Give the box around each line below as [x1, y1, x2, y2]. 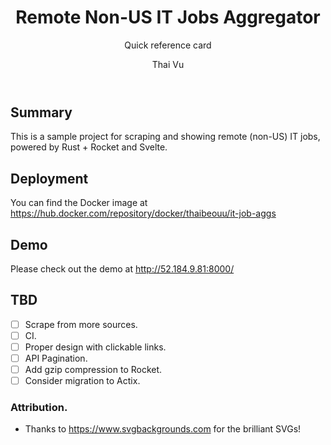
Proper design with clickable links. [24, 341, 167, 353]
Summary [10, 104, 73, 121]
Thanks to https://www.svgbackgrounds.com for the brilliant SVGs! [24, 423, 302, 435]
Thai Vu [151, 58, 185, 70]
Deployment [10, 170, 89, 187]
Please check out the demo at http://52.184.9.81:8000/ [10, 262, 235, 275]
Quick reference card [124, 39, 212, 51]
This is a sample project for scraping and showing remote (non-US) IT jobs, [10, 131, 321, 143]
